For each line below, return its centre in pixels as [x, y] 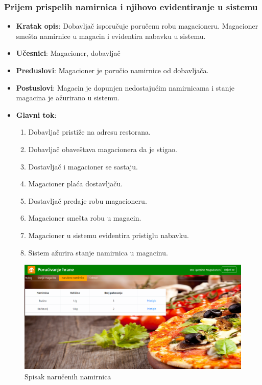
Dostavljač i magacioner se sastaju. [83, 166]
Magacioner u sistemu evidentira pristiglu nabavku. [109, 235]
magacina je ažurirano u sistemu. [68, 98]
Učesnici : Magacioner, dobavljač [68, 53]
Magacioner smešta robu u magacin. [85, 218]
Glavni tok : [36, 114]
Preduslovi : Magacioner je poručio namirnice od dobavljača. [112, 70]
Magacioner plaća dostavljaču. [76, 184]
